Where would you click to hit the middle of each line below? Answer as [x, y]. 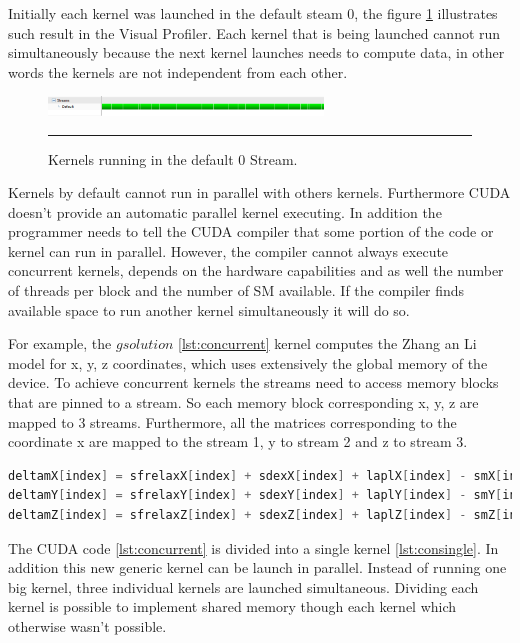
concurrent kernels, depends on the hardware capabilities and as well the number [256, 270]
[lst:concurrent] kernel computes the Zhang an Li [327, 343]
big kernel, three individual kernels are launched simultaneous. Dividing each [243, 586]
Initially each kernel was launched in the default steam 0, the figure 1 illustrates [253, 13]
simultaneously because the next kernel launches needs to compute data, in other [256, 52]
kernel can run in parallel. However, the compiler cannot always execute [228, 250]
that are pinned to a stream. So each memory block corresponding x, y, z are [243, 402]
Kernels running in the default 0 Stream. [173, 158]
